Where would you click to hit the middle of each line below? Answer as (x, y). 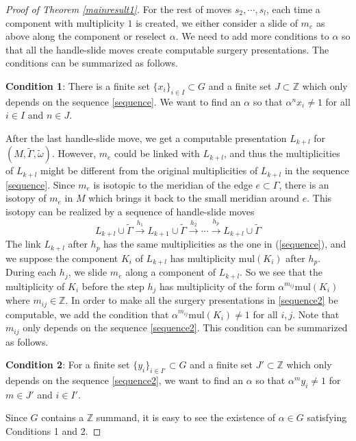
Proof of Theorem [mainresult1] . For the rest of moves (119, 9)
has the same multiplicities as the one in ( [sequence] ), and (225, 244)
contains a (63, 417)
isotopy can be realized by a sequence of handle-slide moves (130, 212)
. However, (74, 153)
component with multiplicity (65, 22)
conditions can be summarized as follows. (92, 63)
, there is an (304, 184)
